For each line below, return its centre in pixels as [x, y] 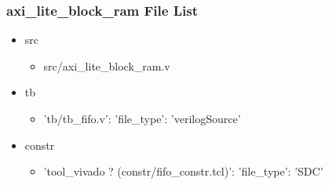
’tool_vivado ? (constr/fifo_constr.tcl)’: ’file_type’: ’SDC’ [183, 171]
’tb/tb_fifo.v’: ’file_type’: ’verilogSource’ [142, 118]
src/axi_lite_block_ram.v [107, 65]
